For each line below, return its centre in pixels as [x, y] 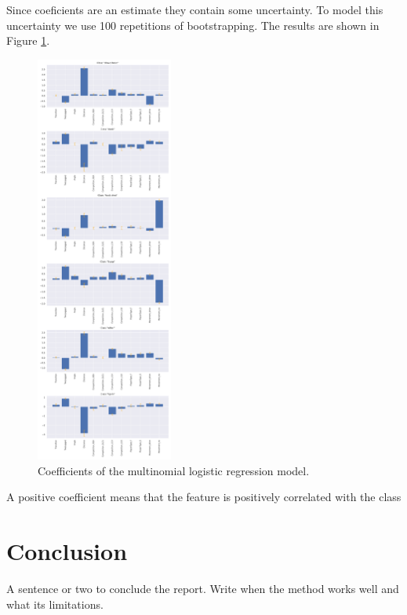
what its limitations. [55, 604]
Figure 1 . [28, 40]
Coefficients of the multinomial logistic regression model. [174, 470]
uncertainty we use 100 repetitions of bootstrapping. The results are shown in [193, 25]
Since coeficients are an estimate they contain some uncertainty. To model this [195, 9]
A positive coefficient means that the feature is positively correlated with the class [204, 497]
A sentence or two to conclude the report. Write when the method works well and [203, 588]
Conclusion [67, 551]
